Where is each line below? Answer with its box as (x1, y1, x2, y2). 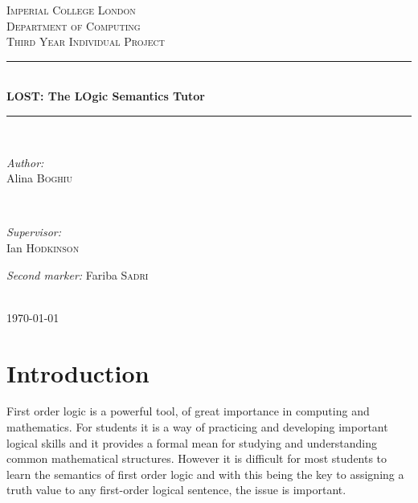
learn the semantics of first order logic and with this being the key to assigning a (6, 465, 404, 482)
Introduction (6, 356, 150, 389)
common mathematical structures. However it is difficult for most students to (6, 450, 387, 467)
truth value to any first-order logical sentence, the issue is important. (6, 481, 346, 498)
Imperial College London (6, 2, 136, 18)
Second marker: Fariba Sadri (6, 266, 149, 283)
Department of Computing (6, 17, 141, 34)
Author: (6, 153, 44, 170)
